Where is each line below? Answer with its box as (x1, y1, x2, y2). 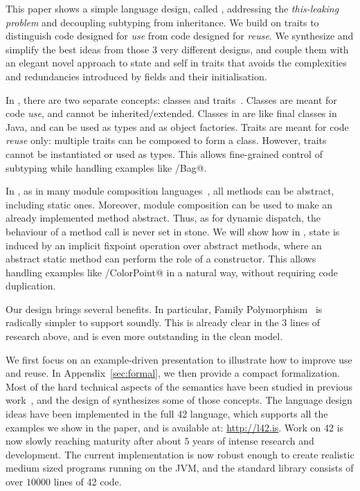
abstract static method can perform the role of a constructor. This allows (6, 251, 316, 266)
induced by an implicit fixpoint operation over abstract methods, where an (6, 238, 322, 252)
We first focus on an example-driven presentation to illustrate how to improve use (6, 352, 352, 366)
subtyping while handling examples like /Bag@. (6, 160, 207, 175)
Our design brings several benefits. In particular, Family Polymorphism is (6, 301, 323, 316)
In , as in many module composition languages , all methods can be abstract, (6, 184, 334, 198)
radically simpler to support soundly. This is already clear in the (6, 315, 279, 330)
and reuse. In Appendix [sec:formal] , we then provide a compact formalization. (6, 366, 340, 380)
